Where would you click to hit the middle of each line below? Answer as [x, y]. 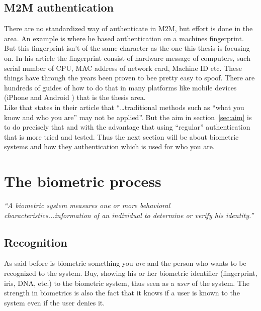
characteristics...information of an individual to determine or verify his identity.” [129, 215]
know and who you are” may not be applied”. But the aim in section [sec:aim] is [128, 117]
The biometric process [83, 181]
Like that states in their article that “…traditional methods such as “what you [124, 107]
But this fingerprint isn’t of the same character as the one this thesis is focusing [127, 48]
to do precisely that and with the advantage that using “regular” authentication [127, 127]
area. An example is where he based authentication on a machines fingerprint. [124, 38]
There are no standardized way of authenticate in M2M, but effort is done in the [128, 28]
